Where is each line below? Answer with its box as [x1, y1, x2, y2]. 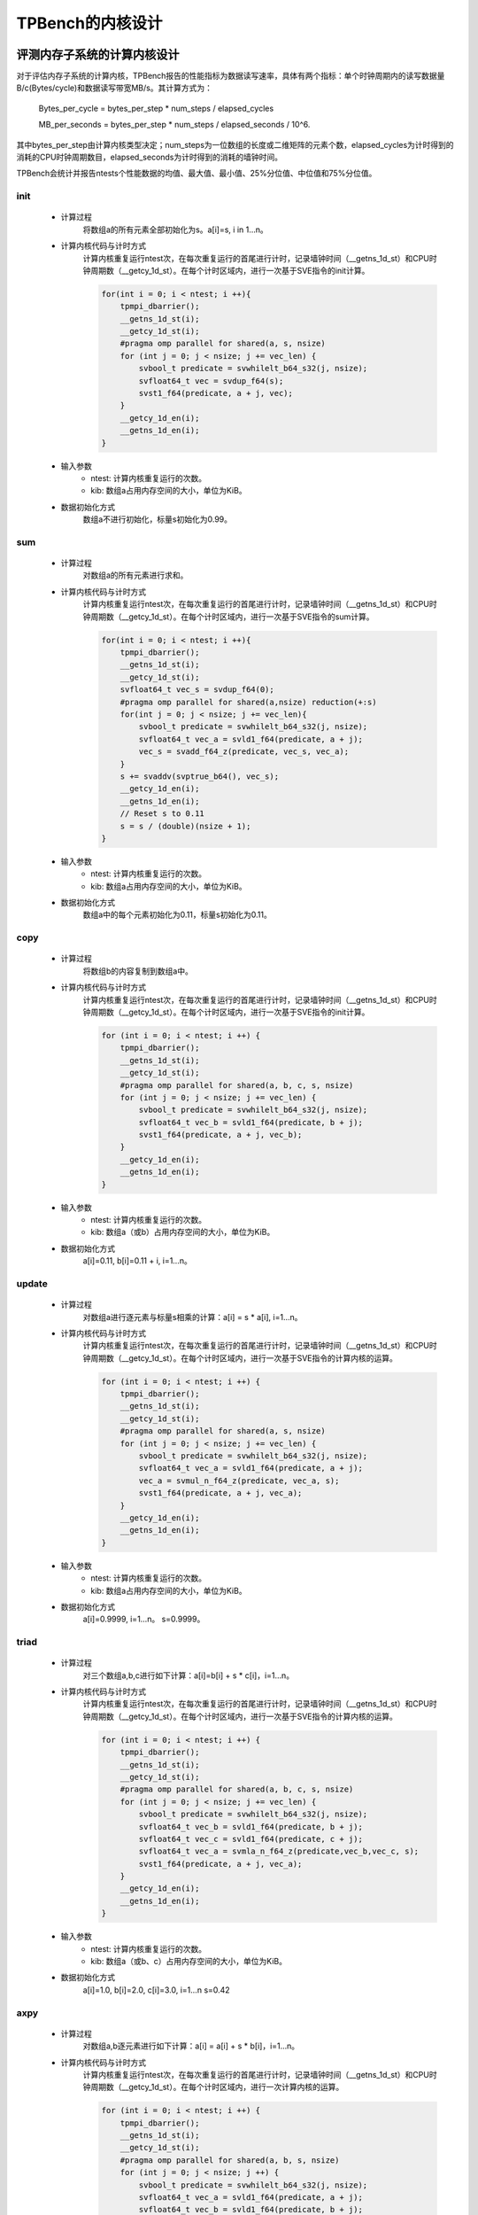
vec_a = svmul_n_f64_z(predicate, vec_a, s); [138, 1475, 340, 1486]
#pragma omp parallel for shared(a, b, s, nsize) [119, 2155, 340, 2165]
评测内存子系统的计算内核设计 [16, 47, 180, 62]
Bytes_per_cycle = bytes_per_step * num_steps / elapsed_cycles [38, 103, 274, 113]
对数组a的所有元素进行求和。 [82, 570, 189, 580]
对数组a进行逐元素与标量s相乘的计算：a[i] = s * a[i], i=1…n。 [82, 1311, 303, 1322]
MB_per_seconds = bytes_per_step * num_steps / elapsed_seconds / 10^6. [38, 120, 311, 130]
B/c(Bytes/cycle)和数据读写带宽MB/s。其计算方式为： [16, 82, 212, 93]
